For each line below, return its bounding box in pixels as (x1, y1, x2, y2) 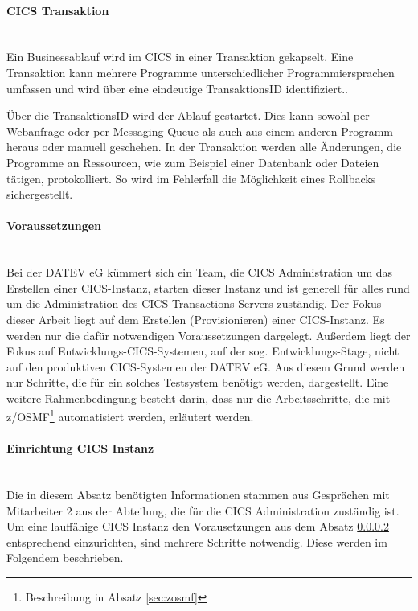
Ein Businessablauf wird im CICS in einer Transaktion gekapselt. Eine (6, 48, 354, 65)
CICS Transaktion (6, 2, 109, 18)
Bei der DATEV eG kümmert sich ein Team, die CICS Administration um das (6, 264, 393, 281)
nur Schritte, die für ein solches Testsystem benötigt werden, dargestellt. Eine (6, 374, 389, 391)
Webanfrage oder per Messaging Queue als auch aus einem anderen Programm (6, 122, 394, 139)
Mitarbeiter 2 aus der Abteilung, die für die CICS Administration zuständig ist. (6, 502, 400, 519)
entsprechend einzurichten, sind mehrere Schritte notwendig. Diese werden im (6, 533, 387, 550)
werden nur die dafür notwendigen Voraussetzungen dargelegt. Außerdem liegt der (6, 326, 411, 343)
